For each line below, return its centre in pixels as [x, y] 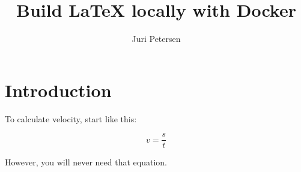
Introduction [58, 90]
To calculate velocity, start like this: [71, 118]
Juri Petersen [156, 39]
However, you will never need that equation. [86, 162]
